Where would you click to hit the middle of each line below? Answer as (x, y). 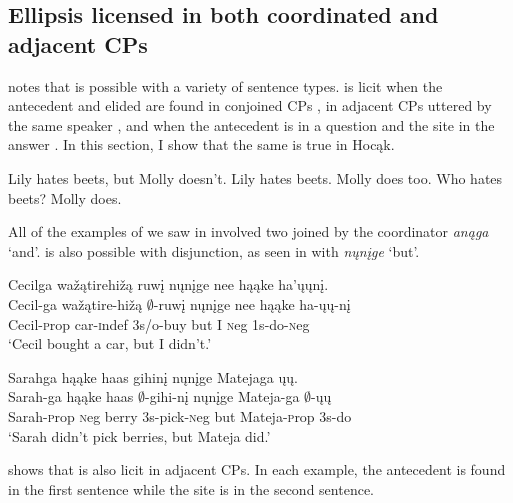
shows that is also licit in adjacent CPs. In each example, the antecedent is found (257, 469)
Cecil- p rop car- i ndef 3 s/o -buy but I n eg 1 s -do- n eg (159, 323)
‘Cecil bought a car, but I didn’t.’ (110, 343)
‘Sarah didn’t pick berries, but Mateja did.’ (139, 435)
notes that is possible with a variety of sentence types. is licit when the (225, 85)
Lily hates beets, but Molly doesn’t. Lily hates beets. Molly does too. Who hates (255, 177)
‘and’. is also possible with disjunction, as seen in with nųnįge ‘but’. (214, 250)
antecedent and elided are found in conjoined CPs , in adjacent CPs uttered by (250, 105)
